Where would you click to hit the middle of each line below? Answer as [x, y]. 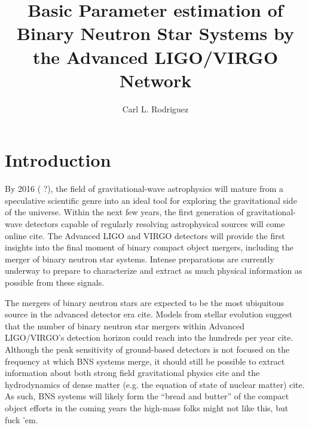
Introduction [58, 160]
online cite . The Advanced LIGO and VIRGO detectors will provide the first [145, 235]
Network [155, 80]
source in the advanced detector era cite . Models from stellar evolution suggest [149, 314]
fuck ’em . [22, 419]
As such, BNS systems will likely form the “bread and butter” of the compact [147, 396]
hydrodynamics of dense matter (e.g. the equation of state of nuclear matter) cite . [155, 384]
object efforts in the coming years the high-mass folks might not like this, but [147, 407]
